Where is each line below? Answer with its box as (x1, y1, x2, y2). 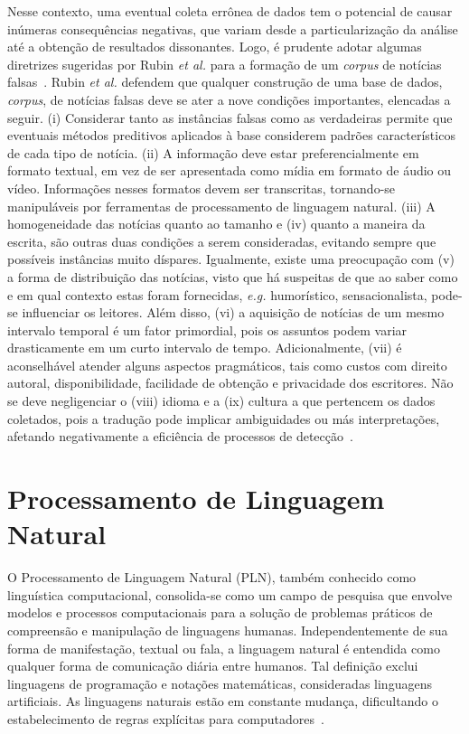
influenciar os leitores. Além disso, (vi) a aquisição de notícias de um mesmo (22, 303, 445, 322)
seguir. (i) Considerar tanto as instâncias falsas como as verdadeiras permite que (7, 108, 453, 127)
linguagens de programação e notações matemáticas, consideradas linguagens (7, 673, 432, 692)
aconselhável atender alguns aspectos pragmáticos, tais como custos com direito (7, 355, 447, 374)
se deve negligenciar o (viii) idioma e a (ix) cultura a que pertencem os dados (7, 391, 436, 410)
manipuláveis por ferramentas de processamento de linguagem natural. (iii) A (7, 196, 436, 215)
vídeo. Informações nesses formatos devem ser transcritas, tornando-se (7, 178, 396, 197)
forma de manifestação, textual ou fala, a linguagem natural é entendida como (7, 638, 440, 657)
